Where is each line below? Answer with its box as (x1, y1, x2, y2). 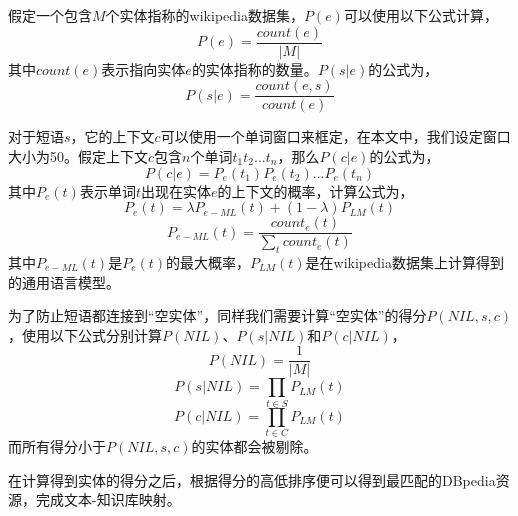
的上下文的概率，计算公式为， (217, 180, 414, 201)
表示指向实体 (101, 58, 186, 79)
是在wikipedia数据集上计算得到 (305, 251, 504, 272)
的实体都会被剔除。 (191, 436, 318, 457)
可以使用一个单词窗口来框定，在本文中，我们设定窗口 (160, 126, 511, 147)
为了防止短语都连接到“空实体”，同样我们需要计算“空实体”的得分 (8, 305, 427, 326)
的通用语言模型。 (8, 271, 120, 292)
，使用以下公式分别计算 (8, 324, 162, 345)
